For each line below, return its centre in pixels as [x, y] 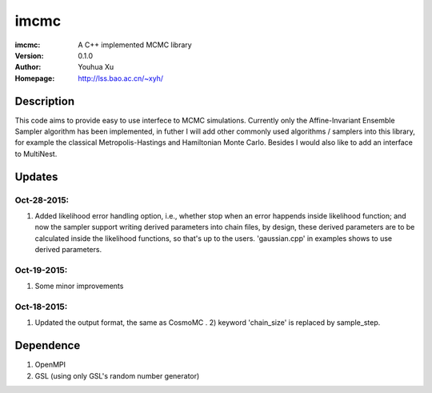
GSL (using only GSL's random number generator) [117, 375]
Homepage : [35, 78]
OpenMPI [50, 365]
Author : [28, 67]
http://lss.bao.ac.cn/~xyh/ [121, 78]
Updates [36, 176]
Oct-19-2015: [41, 270]
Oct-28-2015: [42, 200]
